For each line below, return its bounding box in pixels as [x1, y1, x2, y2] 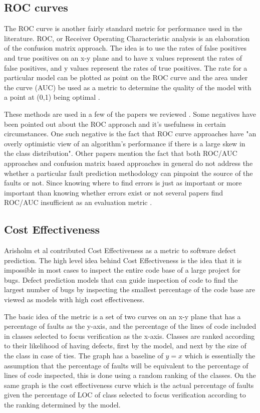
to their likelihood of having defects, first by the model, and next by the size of [4, 340, 246, 351]
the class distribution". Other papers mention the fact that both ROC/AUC [4, 148, 237, 158]
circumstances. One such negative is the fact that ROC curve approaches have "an [4, 128, 256, 139]
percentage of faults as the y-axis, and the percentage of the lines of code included [4, 321, 256, 331]
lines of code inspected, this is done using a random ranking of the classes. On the [4, 370, 256, 380]
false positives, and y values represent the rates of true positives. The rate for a [4, 62, 247, 73]
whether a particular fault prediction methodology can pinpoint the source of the [4, 167, 253, 178]
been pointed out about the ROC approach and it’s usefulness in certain [4, 118, 226, 129]
